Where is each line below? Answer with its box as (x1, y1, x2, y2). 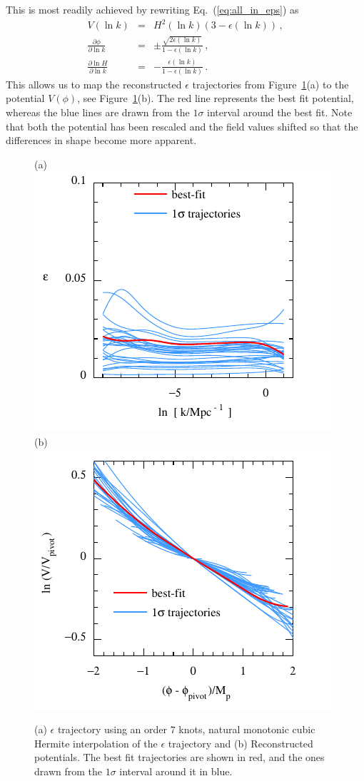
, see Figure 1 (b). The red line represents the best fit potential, (77, 91, 354, 106)
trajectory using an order (57, 722, 168, 737)
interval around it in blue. (119, 763, 233, 778)
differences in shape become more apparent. (6, 133, 197, 148)
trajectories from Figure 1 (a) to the (192, 76, 349, 91)
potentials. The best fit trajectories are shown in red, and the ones (34, 750, 325, 765)
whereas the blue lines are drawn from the (6, 105, 190, 120)
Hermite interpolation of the (34, 735, 158, 750)
